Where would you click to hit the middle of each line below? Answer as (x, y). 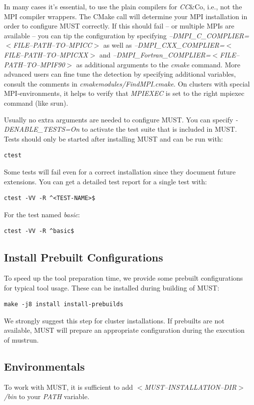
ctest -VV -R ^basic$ (39, 231)
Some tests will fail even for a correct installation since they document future (120, 171)
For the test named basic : (42, 214)
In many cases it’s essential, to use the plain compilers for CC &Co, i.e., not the (123, 6)
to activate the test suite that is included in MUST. (159, 129)
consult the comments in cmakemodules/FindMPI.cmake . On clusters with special (127, 83)
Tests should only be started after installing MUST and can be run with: (114, 138)
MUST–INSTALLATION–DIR (190, 387)
